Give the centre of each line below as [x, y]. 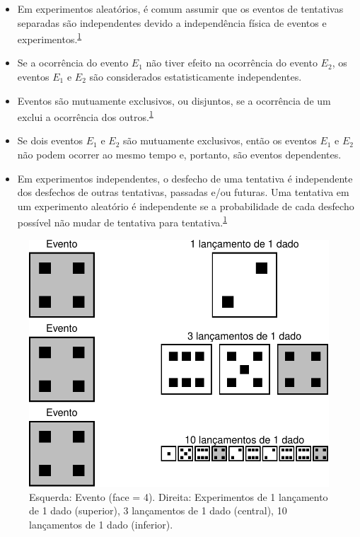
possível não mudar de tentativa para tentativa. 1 [122, 221]
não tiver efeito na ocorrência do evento [232, 63]
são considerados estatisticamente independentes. [196, 77]
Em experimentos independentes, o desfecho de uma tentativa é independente [185, 178]
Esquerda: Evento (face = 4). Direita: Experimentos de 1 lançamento [179, 496]
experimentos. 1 [50, 38]
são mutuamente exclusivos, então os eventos [220, 140]
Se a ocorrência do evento [73, 63]
